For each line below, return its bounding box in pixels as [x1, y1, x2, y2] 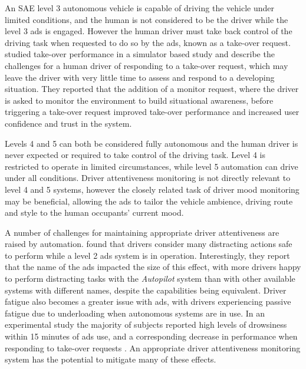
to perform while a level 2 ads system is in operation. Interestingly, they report [5, 249, 290, 261]
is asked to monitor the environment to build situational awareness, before [5, 94, 274, 106]
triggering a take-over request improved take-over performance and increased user [5, 106, 300, 118]
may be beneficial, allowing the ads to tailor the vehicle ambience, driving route [5, 195, 293, 207]
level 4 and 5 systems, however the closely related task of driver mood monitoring [5, 183, 300, 195]
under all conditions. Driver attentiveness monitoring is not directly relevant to [5, 172, 291, 184]
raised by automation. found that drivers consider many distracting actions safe [5, 238, 292, 250]
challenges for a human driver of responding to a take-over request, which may [5, 59, 288, 71]
